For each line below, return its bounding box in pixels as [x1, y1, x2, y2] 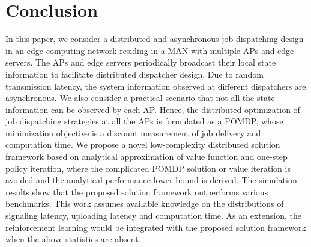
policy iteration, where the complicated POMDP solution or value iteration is [5, 162, 291, 174]
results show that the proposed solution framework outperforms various [5, 185, 268, 198]
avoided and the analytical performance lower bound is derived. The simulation [5, 174, 297, 186]
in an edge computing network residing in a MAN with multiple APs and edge [5, 44, 294, 56]
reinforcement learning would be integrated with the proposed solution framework [5, 221, 306, 233]
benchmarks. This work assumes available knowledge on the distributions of [5, 197, 284, 210]
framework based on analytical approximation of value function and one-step [5, 150, 288, 163]
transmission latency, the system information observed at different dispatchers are [5, 79, 306, 92]
